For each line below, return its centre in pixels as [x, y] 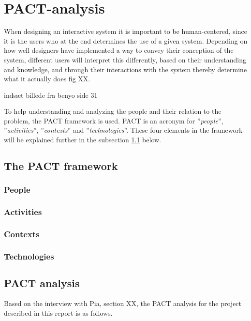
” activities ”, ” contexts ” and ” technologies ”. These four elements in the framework [123, 130]
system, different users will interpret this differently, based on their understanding [125, 59]
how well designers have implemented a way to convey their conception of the [119, 50]
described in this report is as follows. [58, 313]
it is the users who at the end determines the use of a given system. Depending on [126, 40]
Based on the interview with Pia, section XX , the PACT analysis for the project [123, 303]
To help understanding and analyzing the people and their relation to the [113, 111]
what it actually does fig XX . [47, 79]
